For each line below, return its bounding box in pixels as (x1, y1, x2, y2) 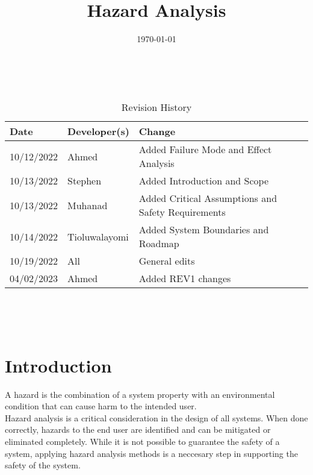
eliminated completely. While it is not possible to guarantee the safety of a (5, 435, 280, 447)
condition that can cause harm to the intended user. (5, 400, 197, 412)
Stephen (67, 174, 102, 188)
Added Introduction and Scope (138, 174, 269, 188)
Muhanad (67, 198, 108, 212)
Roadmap (138, 236, 179, 251)
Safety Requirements (138, 205, 226, 219)
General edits (138, 254, 195, 268)
